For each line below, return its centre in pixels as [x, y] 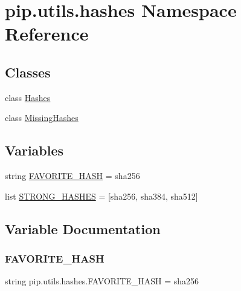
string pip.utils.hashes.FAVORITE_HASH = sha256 [102, 281]
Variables [34, 150]
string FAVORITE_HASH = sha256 [72, 176]
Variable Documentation [83, 228]
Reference [47, 34]
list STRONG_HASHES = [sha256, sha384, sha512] [101, 196]
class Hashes [28, 97]
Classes [28, 72]
